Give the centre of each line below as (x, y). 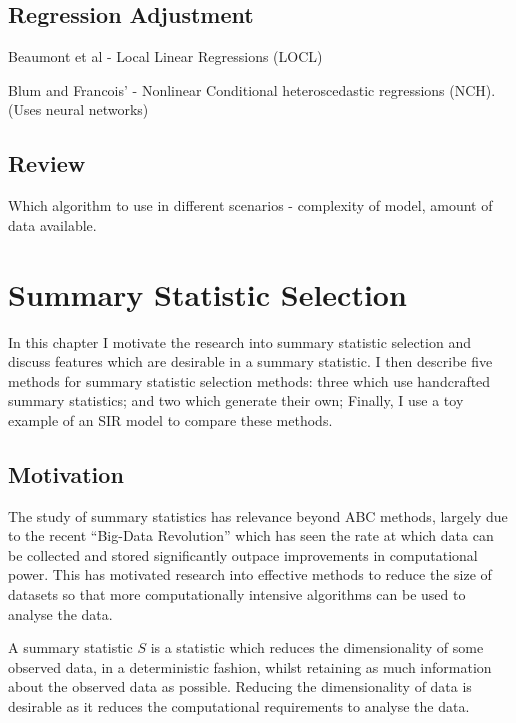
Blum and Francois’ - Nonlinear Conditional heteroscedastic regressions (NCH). (252, 89)
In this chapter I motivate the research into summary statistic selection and (239, 341)
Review (47, 163)
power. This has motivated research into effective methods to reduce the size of (250, 574)
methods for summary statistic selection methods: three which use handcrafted (249, 380)
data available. (52, 224)
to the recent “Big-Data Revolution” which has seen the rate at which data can (251, 535)
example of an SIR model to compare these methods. (170, 419)
